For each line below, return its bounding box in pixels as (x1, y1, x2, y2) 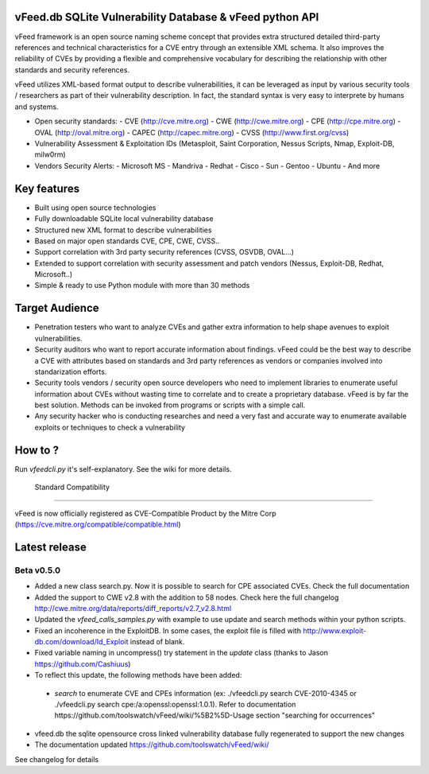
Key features (14, 181, 79, 195)
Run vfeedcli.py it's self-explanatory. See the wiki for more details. (14, 464, 232, 473)
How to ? (14, 443, 60, 457)
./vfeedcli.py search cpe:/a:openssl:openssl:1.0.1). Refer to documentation (54, 700, 296, 710)
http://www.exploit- (303, 625, 367, 636)
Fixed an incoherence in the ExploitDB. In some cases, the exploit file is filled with (34, 625, 302, 636)
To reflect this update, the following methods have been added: (34, 671, 242, 680)
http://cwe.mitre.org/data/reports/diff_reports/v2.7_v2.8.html (34, 603, 232, 613)
